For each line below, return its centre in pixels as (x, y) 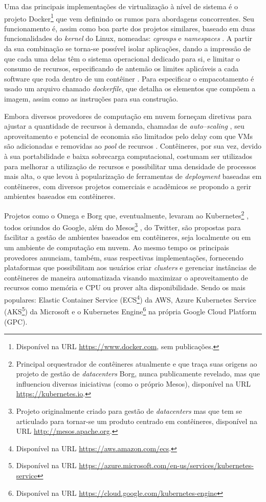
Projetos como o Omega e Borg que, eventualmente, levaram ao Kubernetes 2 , (126, 214)
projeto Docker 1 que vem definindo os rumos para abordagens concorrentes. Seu (129, 17)
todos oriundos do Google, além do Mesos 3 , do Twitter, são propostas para (123, 226)
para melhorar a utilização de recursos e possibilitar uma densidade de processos (130, 166)
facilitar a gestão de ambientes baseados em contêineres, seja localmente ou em (128, 237)
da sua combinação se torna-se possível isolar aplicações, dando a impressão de (127, 48)
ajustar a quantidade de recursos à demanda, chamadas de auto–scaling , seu (124, 126)
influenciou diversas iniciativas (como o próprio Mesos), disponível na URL (134, 383)
